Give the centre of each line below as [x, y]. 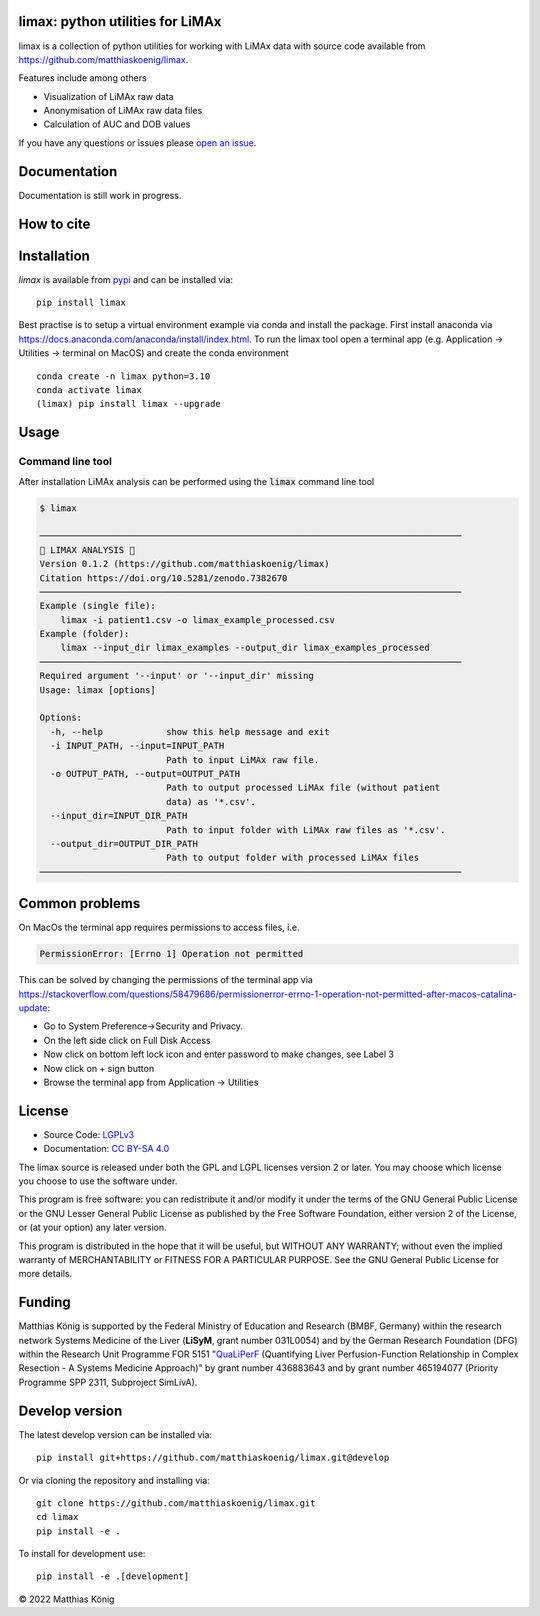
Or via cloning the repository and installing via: [114, 1480]
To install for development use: [82, 1554]
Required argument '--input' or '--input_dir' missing [176, 676]
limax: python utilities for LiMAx [120, 21]
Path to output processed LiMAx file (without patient [303, 788]
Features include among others [82, 78]
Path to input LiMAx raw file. [242, 759]
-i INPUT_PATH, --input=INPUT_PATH [137, 746]
